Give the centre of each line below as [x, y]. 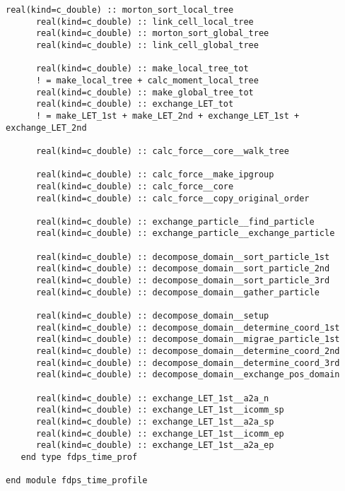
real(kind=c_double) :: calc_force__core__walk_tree [162, 151]
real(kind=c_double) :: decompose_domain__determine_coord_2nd [188, 351]
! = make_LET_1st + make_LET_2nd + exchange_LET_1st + [168, 116]
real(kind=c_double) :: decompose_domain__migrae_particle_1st [188, 339]
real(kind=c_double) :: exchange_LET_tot [135, 104]
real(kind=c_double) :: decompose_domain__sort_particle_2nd [183, 269]
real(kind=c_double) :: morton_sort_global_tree [152, 34]
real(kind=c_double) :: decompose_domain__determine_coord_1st [188, 327]
